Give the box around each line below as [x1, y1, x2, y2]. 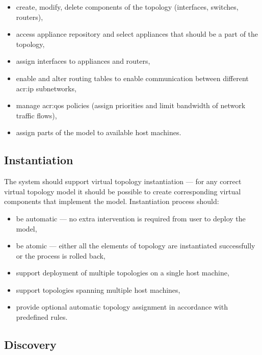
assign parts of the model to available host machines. [16, 127, 181, 138]
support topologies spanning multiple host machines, [16, 284, 180, 295]
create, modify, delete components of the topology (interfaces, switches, [16, 2, 239, 12]
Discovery [4, 337, 57, 352]
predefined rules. [16, 312, 68, 322]
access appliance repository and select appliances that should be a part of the [16, 29, 258, 39]
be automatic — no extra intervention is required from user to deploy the [16, 213, 246, 223]
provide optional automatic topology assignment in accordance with [16, 301, 228, 312]
